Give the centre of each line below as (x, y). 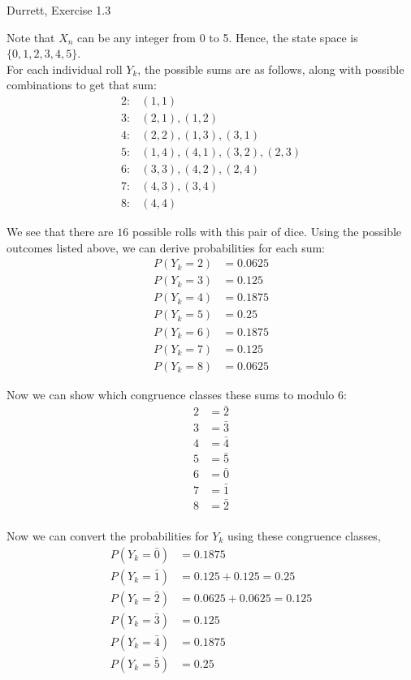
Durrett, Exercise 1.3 (59, 10)
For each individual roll (65, 69)
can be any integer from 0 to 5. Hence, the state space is (218, 37)
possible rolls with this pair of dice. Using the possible (267, 232)
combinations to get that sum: (82, 85)
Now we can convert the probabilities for (108, 535)
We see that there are (60, 232)
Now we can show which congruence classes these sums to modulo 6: (177, 394)
